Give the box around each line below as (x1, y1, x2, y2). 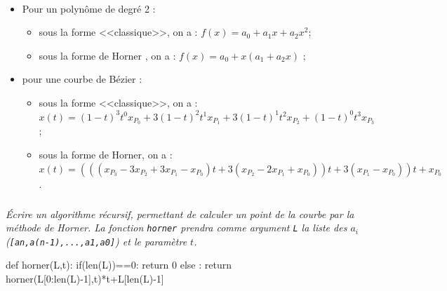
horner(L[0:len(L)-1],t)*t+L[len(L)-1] (6, 271, 164, 286)
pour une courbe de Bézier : (22, 72, 142, 86)
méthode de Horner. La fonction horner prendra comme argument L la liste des (6, 220, 347, 235)
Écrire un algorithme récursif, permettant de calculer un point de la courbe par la (6, 206, 354, 221)
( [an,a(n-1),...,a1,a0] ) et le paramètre (6, 234, 187, 248)
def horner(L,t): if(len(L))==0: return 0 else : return (6, 257, 232, 272)
